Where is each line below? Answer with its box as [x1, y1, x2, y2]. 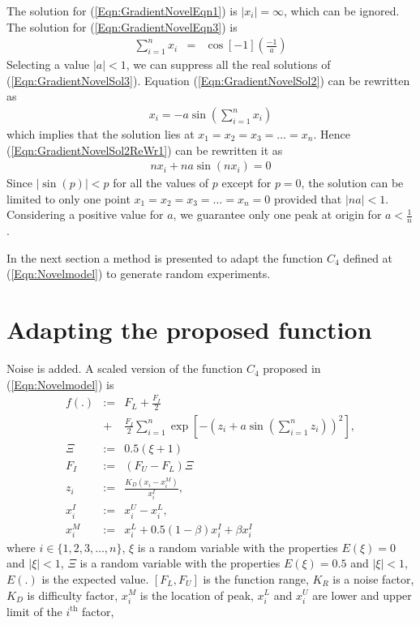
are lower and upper [312, 586, 412, 603]
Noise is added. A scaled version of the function [6, 360, 243, 377]
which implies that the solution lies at [6, 126, 195, 143]
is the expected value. [41, 570, 149, 587]
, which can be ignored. [283, 2, 400, 19]
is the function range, [203, 570, 309, 587]
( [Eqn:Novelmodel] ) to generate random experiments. [6, 265, 271, 282]
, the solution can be [301, 174, 404, 191]
